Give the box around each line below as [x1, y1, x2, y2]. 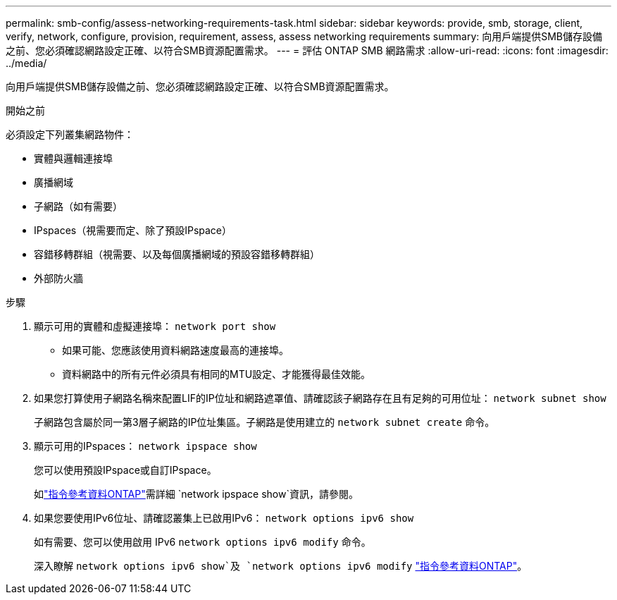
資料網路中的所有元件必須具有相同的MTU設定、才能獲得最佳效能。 [62, 368, 371, 380]
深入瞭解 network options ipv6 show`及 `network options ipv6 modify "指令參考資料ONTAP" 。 [34, 560, 528, 572]
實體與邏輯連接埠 [34, 152, 113, 164]
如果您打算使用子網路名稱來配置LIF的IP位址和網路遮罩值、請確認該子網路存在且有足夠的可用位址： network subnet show [34, 392, 606, 404]
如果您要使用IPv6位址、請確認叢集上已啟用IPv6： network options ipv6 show [34, 512, 414, 524]
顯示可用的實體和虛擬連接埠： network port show [34, 320, 276, 332]
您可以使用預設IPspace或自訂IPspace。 [34, 464, 217, 476]
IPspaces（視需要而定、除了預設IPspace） [34, 224, 232, 236]
